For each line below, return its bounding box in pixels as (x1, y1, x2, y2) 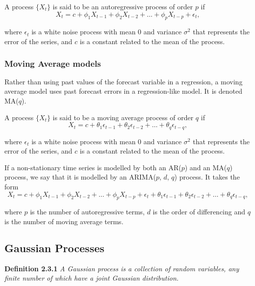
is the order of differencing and (153, 207, 246, 217)
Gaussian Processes (4, 240, 104, 255)
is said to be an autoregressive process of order (52, 1, 193, 11)
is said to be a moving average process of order (52, 112, 194, 122)
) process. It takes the (174, 172, 240, 182)
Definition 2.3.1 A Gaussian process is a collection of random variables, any (4, 263, 239, 273)
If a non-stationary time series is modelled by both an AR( (4, 162, 181, 172)
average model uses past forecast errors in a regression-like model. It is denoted (4, 86, 242, 96)
